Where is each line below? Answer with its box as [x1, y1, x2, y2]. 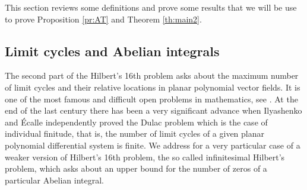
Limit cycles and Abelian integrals [5, 41, 220, 60]
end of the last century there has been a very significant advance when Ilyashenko [5, 104, 302, 117]
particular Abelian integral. [5, 173, 104, 186]
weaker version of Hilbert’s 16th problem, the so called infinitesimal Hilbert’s [5, 150, 285, 163]
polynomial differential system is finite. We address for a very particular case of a [5, 139, 300, 151]
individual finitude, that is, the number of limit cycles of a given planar [5, 127, 265, 140]
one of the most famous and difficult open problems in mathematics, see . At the [5, 92, 298, 105]
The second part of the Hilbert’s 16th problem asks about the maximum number [5, 69, 299, 82]
